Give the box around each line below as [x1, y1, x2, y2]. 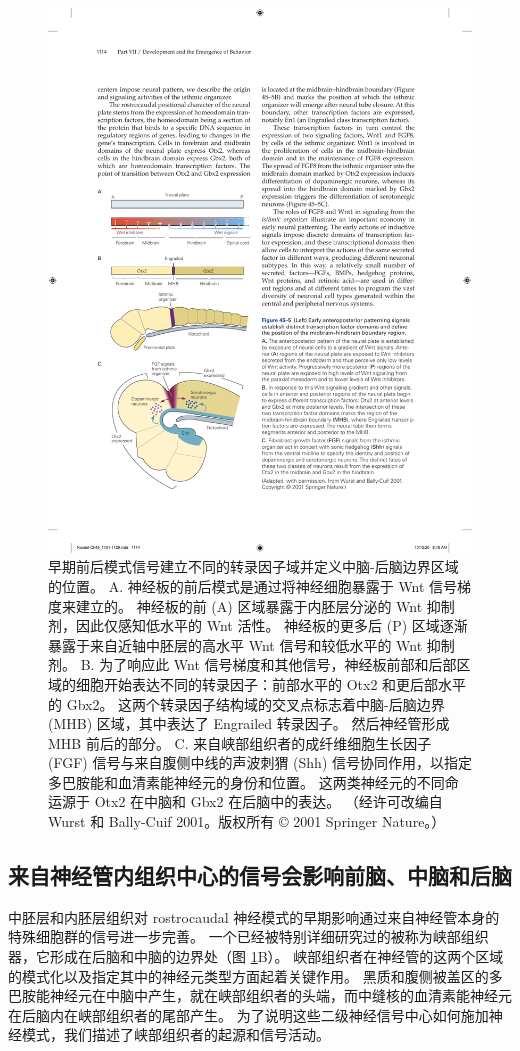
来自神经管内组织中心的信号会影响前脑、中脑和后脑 [8, 860, 512, 891]
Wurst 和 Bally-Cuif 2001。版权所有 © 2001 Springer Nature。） [48, 811, 446, 832]
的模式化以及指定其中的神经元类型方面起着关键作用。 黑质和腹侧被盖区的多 [8, 965, 503, 986]
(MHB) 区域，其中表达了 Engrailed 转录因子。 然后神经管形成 [48, 713, 450, 734]
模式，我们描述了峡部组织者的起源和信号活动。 [21, 1024, 330, 1045]
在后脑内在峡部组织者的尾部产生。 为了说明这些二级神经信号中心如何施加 [8, 1004, 489, 1025]
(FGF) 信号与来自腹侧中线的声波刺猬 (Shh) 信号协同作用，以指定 [48, 752, 473, 773]
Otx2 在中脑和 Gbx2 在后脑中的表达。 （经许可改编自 [94, 791, 443, 812]
